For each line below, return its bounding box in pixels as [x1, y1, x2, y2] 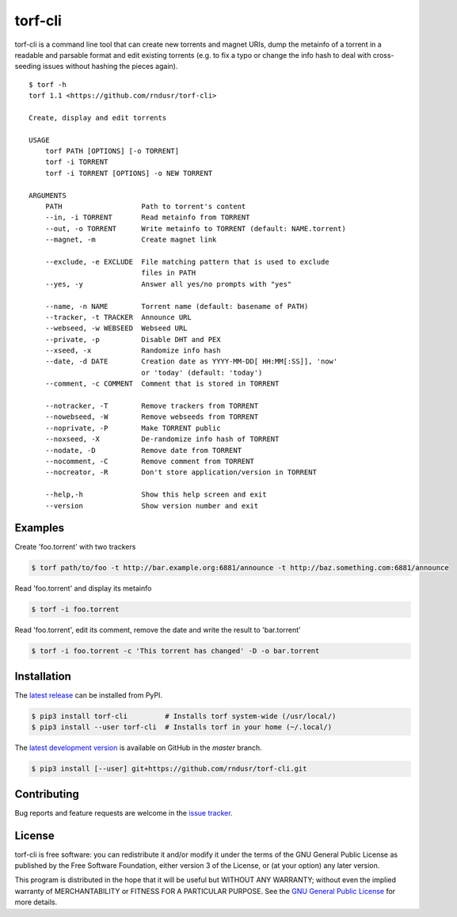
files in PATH [141, 268, 196, 277]
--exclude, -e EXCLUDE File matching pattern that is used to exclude [44, 257, 329, 266]
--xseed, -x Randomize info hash [44, 346, 221, 356]
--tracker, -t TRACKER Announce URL [44, 313, 192, 322]
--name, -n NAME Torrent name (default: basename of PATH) [44, 302, 309, 310]
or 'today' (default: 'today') [141, 368, 263, 377]
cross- [372, 50, 395, 59]
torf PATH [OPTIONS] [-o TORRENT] [44, 146, 180, 156]
